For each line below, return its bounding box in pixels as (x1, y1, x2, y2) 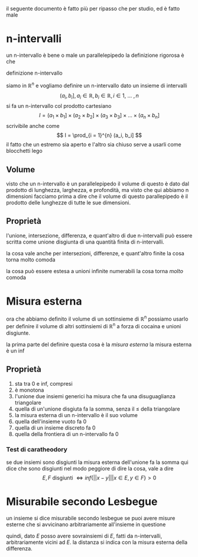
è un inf (6, 347, 25, 354)
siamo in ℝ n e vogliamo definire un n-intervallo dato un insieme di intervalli (6, 81, 187, 89)
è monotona (14, 386, 44, 393)
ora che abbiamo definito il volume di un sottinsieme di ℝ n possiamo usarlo (6, 314, 189, 322)
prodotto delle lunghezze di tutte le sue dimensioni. (6, 199, 131, 206)
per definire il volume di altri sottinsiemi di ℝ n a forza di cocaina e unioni (6, 322, 181, 330)
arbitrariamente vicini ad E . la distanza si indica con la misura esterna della (6, 539, 188, 546)
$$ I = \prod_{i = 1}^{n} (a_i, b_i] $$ (56, 132, 142, 139)
